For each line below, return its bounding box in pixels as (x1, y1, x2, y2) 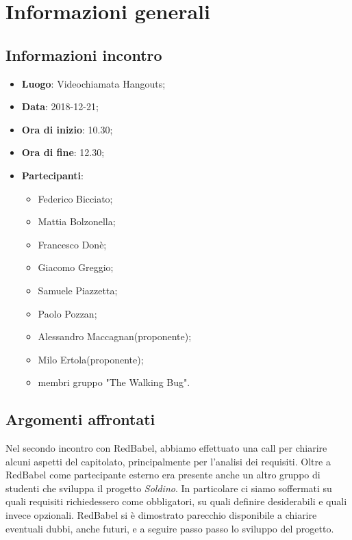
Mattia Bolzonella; (38, 214, 116, 229)
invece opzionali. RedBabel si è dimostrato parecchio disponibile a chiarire (5, 508, 317, 522)
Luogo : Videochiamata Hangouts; (21, 76, 166, 90)
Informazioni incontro (5, 44, 162, 65)
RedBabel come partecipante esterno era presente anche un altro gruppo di (5, 467, 320, 482)
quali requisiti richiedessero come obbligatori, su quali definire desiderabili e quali (5, 494, 347, 509)
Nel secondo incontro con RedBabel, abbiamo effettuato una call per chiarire (5, 441, 327, 455)
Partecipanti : (21, 168, 84, 182)
